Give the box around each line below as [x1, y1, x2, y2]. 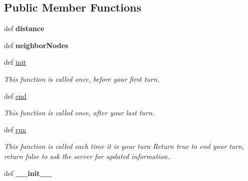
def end [4, 90, 27, 101]
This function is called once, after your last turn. [4, 107, 155, 118]
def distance [4, 23, 45, 34]
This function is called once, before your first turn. [4, 73, 159, 84]
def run [4, 124, 27, 134]
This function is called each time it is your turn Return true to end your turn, [4, 141, 244, 151]
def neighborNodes [4, 40, 69, 50]
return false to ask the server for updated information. [4, 150, 170, 161]
